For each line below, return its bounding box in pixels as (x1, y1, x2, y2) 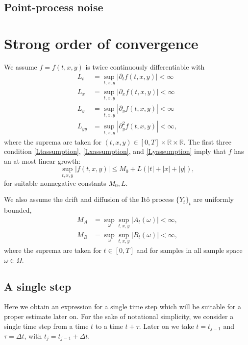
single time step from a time (4, 320, 89, 331)
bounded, (4, 204, 32, 215)
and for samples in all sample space (136, 245, 243, 255)
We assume (4, 61, 37, 72)
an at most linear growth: (4, 155, 81, 166)
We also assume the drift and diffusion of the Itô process (4, 194, 174, 204)
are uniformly (193, 194, 234, 204)
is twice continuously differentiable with (85, 61, 205, 72)
